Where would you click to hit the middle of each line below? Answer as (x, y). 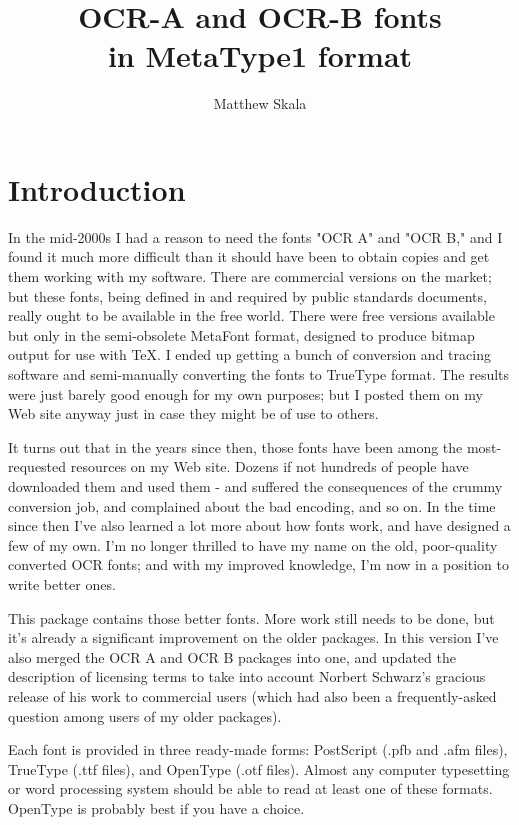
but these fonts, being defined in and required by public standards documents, (247, 295)
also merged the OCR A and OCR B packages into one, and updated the (232, 656)
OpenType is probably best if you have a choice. (156, 807)
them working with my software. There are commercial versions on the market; (250, 276)
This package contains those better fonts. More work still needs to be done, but (251, 617)
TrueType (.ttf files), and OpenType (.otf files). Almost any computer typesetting (259, 768)
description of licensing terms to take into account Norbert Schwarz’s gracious (247, 676)
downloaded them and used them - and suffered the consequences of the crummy (255, 485)
